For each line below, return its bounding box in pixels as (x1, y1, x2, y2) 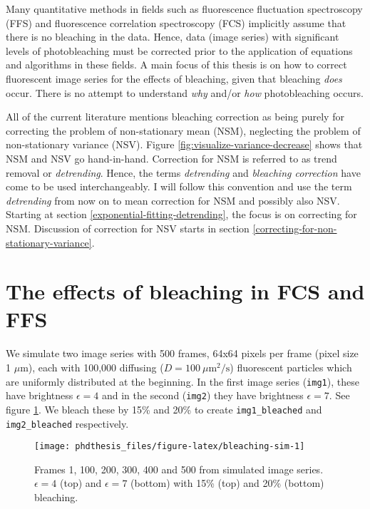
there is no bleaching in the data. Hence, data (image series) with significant (6, 29, 339, 44)
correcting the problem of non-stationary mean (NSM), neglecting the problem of (6, 123, 361, 138)
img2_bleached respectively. (6, 416, 129, 431)
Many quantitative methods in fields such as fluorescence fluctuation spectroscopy (6, 1, 363, 16)
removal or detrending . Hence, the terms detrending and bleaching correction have (6, 165, 361, 180)
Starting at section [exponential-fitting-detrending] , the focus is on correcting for (6, 207, 357, 222)
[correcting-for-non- (252, 220, 337, 235)
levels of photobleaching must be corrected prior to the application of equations (6, 43, 353, 58)
